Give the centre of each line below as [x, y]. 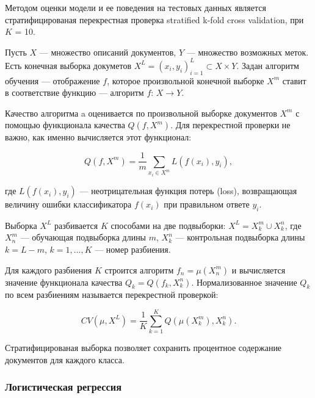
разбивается [76, 225]
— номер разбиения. [133, 249]
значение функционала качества [64, 282]
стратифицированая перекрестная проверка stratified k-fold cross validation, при [154, 19]
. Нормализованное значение [244, 282]
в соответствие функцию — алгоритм [74, 92]
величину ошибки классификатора [68, 204]
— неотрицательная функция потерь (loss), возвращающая [188, 191]
